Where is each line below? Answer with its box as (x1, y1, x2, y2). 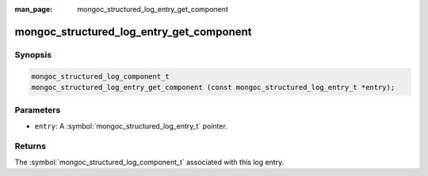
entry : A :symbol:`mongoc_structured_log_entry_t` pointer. (34, 121, 227, 130)
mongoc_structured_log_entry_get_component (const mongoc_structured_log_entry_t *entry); (31, 83, 396, 92)
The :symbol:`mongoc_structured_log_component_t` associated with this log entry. (14, 157, 285, 167)
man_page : (14, 5, 53, 13)
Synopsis (14, 49, 52, 60)
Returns (14, 140, 47, 152)
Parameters (14, 105, 61, 116)
